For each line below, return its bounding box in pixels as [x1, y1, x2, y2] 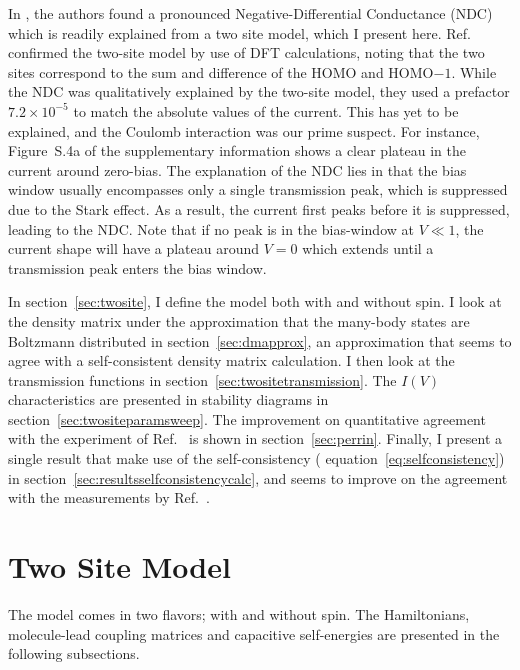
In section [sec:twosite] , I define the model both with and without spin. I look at [8, 291, 502, 312]
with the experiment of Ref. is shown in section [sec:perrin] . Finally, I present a [8, 428, 503, 449]
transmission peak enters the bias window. [8, 257, 267, 278]
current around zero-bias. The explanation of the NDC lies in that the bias [8, 159, 467, 180]
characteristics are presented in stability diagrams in [8, 389, 329, 410]
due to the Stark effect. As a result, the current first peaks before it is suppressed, [8, 198, 510, 219]
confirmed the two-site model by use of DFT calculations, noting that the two [8, 42, 485, 63]
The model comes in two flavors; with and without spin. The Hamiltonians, [8, 603, 470, 624]
